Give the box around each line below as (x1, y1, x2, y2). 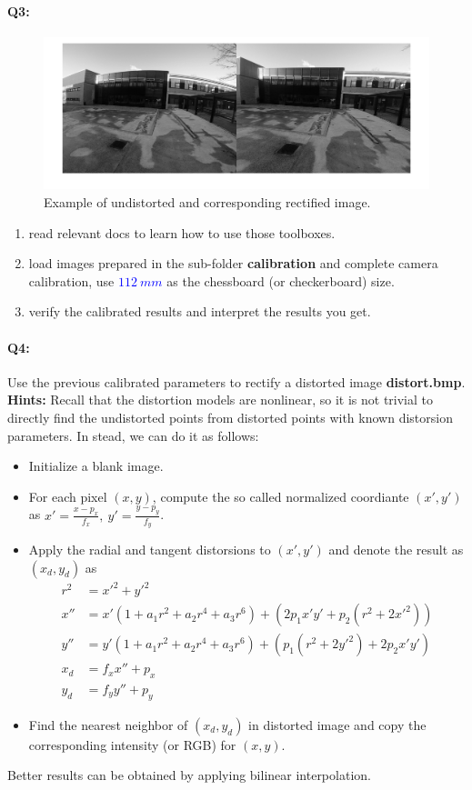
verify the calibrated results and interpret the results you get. (28, 302, 371, 321)
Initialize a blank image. (28, 456, 164, 475)
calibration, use (28, 271, 115, 290)
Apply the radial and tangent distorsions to (28, 539, 271, 558)
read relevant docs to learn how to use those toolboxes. (28, 223, 336, 242)
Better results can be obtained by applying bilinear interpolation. (7, 765, 371, 785)
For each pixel (28, 486, 107, 505)
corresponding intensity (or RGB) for (28, 735, 236, 754)
